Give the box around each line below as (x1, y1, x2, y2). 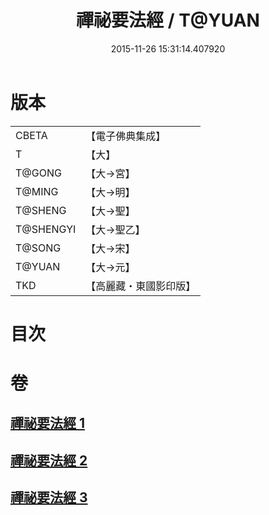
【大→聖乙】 (85, 222, 146, 236)
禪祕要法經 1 (10, 415, 86, 432)
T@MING (15, 184, 59, 198)
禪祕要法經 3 (10, 489, 88, 506)
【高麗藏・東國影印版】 (85, 279, 197, 293)
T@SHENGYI (15, 222, 77, 236)
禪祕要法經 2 (10, 452, 88, 469)
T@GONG (15, 166, 62, 180)
